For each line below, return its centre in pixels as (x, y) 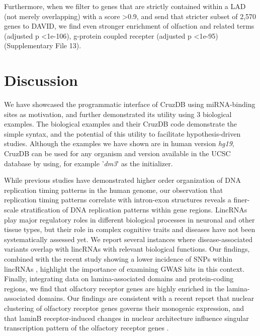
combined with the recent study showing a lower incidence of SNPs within (118, 259)
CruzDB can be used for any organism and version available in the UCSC (117, 153)
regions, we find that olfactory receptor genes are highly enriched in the (114, 288)
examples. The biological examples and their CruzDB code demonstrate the (121, 124)
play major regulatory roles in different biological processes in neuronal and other (129, 219)
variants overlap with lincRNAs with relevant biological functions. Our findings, (127, 249)
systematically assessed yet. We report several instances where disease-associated (128, 239)
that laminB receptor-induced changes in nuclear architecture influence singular (126, 318)
